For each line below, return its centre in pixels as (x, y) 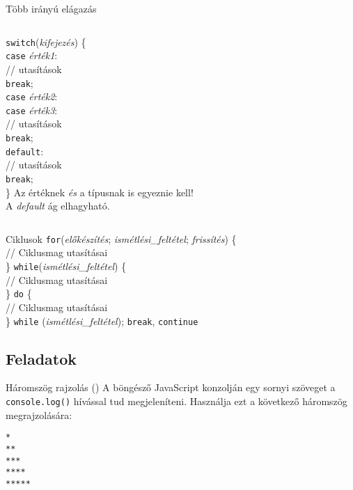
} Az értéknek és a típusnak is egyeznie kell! (100, 192)
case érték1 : (32, 55)
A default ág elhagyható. (58, 206)
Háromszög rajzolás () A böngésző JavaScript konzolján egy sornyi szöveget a (171, 387)
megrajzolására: (39, 414)
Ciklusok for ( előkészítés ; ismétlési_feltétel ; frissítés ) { (121, 238)
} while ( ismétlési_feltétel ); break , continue (102, 321)
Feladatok (41, 358)
